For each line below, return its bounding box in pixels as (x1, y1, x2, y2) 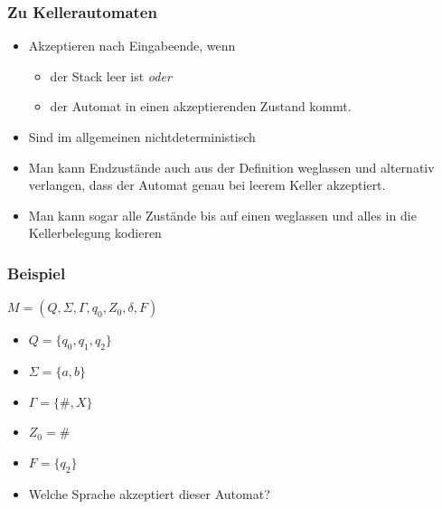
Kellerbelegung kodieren (28, 223, 162, 242)
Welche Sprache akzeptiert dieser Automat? (28, 484, 270, 503)
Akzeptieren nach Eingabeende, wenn (28, 36, 236, 55)
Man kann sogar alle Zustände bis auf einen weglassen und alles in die (28, 205, 417, 224)
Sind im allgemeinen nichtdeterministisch (28, 127, 256, 146)
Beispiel (7, 261, 66, 284)
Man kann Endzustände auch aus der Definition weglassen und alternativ (28, 157, 435, 176)
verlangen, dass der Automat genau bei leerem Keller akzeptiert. (28, 175, 386, 194)
